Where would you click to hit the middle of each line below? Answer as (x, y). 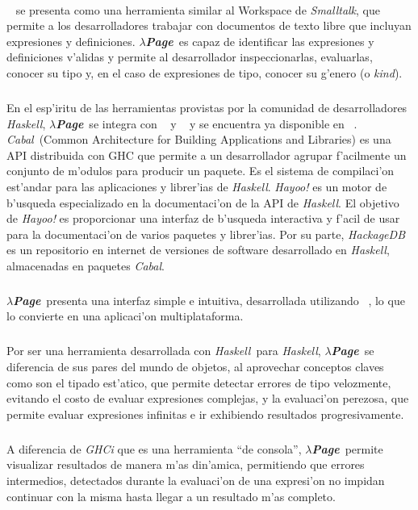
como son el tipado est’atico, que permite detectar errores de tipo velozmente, (199, 382)
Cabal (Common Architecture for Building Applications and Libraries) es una (199, 139)
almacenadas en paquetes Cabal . (86, 265)
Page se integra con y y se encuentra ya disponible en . (207, 123)
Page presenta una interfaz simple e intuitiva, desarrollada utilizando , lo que (209, 300)
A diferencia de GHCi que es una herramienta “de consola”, (154, 448)
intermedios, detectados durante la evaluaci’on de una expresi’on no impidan (196, 480)
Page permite (347, 448)
